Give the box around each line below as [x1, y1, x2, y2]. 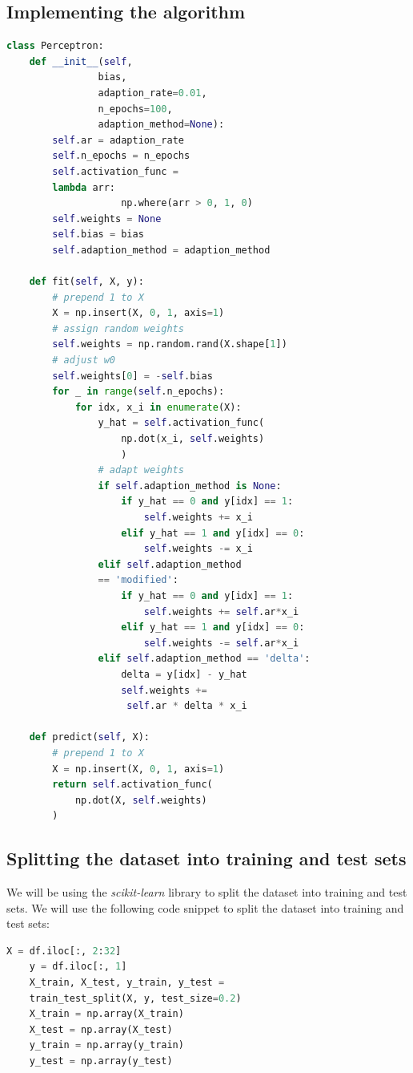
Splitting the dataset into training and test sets [6, 846, 407, 871]
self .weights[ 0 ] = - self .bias [52, 370, 213, 382]
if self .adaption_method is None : [98, 480, 282, 492]
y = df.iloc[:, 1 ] [29, 961, 127, 973]
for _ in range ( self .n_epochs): [52, 386, 225, 398]
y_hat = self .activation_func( [98, 417, 265, 429]
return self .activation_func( [52, 779, 213, 791]
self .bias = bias [52, 229, 144, 241]
